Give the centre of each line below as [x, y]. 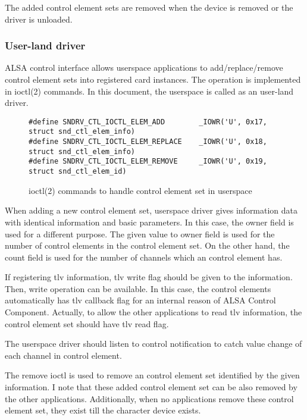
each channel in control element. [63, 355]
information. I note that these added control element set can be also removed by [151, 387]
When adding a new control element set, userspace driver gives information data [151, 210]
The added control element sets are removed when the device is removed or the [149, 7]
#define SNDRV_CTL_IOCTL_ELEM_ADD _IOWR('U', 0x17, [148, 122]
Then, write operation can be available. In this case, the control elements [138, 288]
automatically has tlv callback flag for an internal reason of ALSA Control [140, 300]
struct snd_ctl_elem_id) [78, 172]
